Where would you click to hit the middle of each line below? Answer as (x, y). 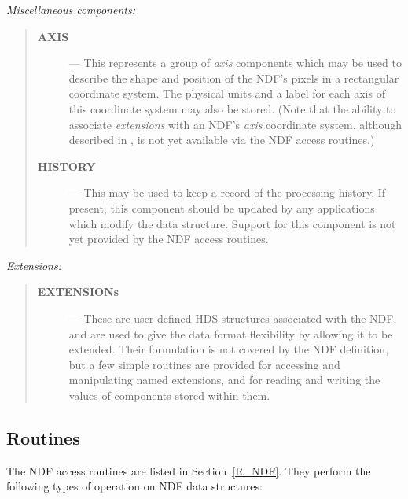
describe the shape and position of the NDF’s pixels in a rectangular (234, 78)
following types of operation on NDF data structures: (134, 486)
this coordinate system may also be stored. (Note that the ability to (232, 108)
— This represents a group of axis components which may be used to (235, 63)
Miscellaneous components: (71, 9)
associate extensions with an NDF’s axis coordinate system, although (235, 124)
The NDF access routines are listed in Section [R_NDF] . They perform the (189, 470)
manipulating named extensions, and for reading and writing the (224, 380)
